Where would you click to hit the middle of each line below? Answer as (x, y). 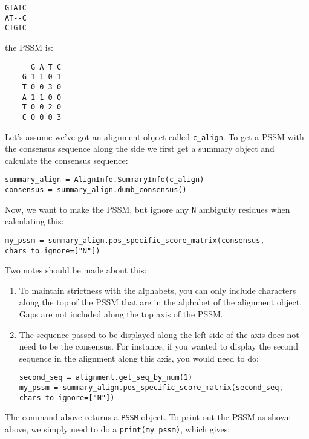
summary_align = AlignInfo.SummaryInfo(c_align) (105, 180)
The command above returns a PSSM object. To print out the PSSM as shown (148, 417)
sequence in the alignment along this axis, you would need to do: (139, 358)
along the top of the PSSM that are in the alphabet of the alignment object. (161, 302)
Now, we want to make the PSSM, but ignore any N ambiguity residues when (148, 209)
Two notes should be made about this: (76, 270)
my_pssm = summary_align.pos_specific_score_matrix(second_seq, (151, 388)
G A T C (46, 67)
